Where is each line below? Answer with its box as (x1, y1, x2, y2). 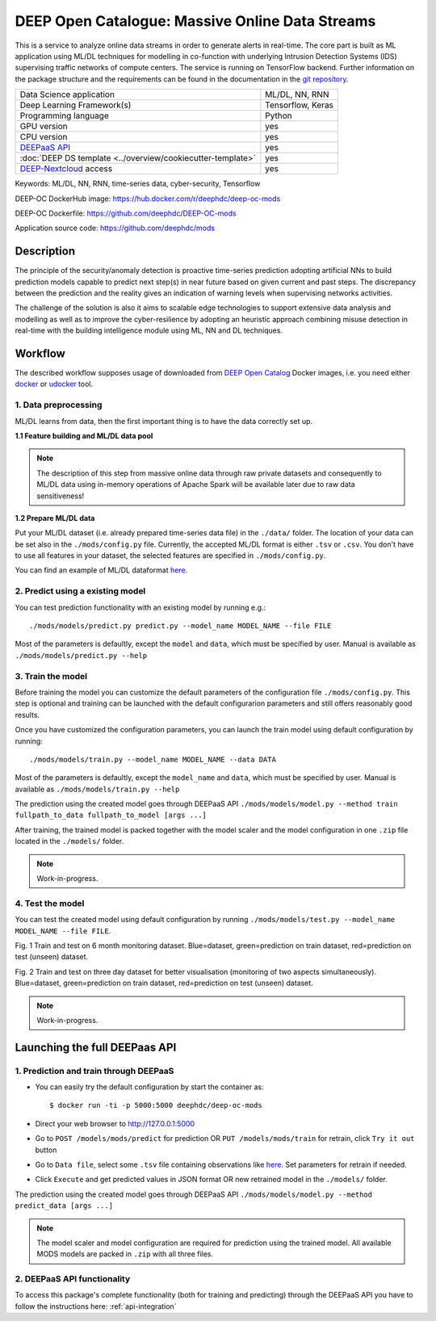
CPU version (19, 132, 68, 143)
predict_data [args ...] (15, 1201, 113, 1210)
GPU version (19, 121, 68, 132)
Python (265, 110, 292, 121)
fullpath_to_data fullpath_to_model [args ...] (15, 811, 208, 820)
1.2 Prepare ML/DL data (15, 513, 95, 522)
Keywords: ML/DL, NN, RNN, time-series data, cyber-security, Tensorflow (15, 178, 261, 189)
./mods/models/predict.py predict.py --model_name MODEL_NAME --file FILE (29, 622, 332, 631)
